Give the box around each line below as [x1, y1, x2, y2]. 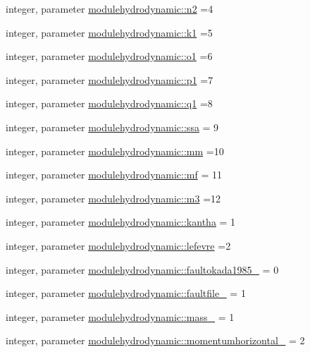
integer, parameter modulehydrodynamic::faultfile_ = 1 [6, 286, 246, 301]
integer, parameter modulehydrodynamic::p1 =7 [6, 72, 213, 87]
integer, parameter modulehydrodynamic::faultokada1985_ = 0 [6, 262, 279, 277]
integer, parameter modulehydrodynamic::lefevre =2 [6, 238, 231, 253]
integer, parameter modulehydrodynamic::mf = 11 [6, 167, 223, 182]
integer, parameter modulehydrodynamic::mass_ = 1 [6, 309, 235, 324]
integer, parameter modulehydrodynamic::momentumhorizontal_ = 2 [6, 333, 305, 348]
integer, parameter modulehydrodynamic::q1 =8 [6, 96, 213, 111]
